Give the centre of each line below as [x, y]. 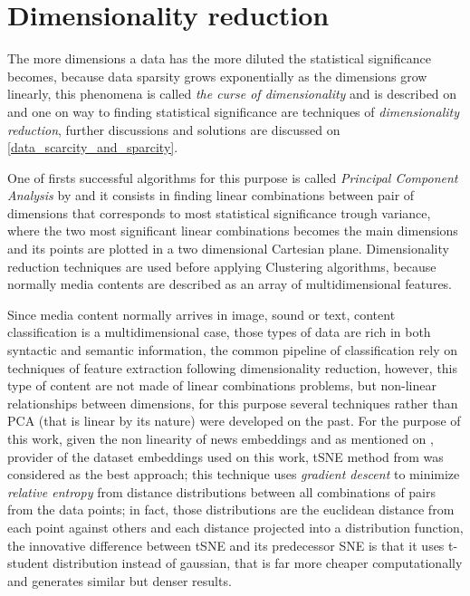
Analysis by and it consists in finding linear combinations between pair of [211, 195]
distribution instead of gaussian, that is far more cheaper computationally [258, 563]
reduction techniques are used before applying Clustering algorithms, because [222, 266]
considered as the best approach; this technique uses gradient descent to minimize [234, 474]
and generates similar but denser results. [120, 580]
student [28, 563]
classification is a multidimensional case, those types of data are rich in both [219, 332]
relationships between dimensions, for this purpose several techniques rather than [233, 403]
